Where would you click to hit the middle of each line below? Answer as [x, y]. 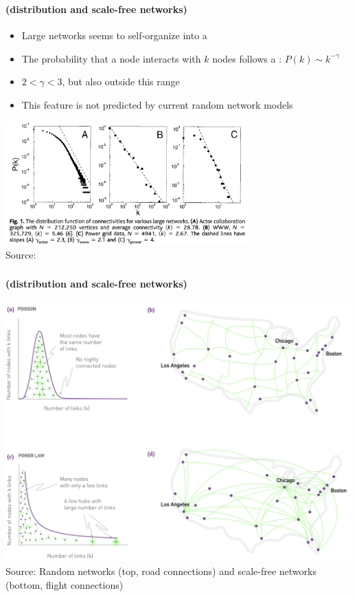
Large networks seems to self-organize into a [114, 35]
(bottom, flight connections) [65, 584]
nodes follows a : [247, 58]
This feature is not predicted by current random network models [157, 104]
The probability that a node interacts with [111, 58]
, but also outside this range [121, 82]
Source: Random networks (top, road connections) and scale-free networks [161, 571]
